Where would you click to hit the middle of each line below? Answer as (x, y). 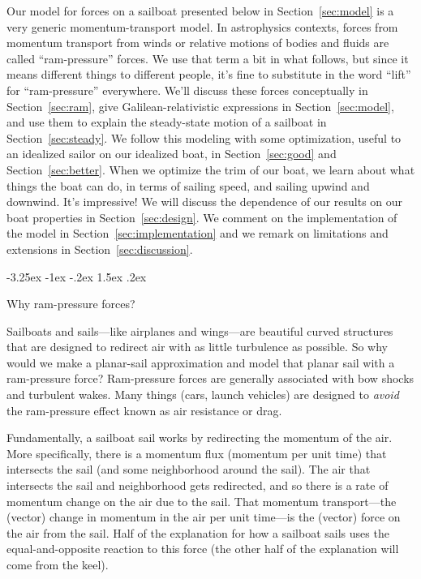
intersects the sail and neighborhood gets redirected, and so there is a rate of (198, 485)
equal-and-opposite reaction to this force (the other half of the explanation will (203, 549)
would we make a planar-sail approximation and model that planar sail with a (201, 362)
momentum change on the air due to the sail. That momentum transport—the (202, 501)
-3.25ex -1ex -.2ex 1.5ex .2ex (77, 276)
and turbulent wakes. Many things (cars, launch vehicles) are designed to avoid (203, 395)
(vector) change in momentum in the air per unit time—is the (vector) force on (204, 517)
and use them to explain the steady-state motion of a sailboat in (167, 122)
